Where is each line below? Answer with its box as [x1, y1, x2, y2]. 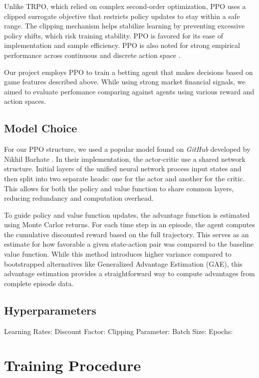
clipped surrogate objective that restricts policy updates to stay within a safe [4, 10, 240, 21]
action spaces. [4, 96, 46, 106]
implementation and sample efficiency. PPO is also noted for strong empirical [4, 40, 240, 50]
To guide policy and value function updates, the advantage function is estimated [4, 209, 250, 220]
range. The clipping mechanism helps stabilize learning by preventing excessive [4, 20, 245, 31]
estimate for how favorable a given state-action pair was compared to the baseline [4, 239, 254, 249]
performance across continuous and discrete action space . [4, 49, 181, 60]
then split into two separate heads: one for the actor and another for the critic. [4, 173, 245, 183]
